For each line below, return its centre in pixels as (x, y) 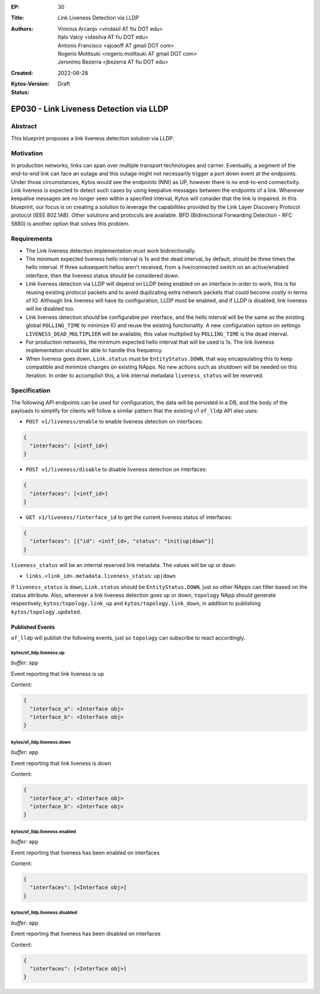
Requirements (32, 239)
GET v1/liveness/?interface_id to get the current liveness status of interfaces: (129, 517)
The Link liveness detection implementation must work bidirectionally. (111, 251)
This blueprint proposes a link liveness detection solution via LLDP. (93, 138)
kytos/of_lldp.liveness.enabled (44, 831)
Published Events (33, 627)
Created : (22, 73)
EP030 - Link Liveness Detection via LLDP (90, 109)
